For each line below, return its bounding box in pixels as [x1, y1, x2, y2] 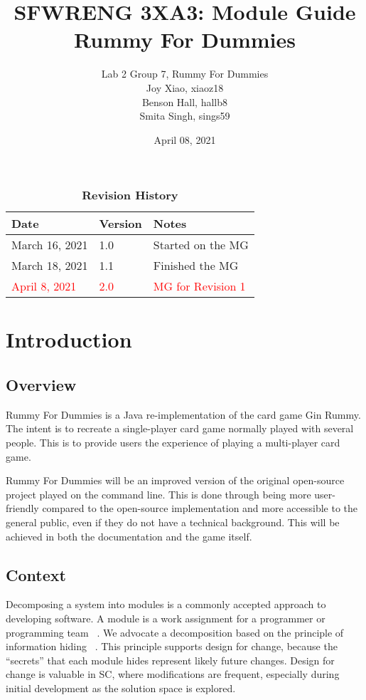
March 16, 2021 [11, 236, 88, 254]
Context [6, 563, 66, 585]
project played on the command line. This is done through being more [6, 486, 311, 501]
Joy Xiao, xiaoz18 [146, 80, 224, 95]
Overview [6, 374, 77, 396]
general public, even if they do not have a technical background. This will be [6, 515, 340, 530]
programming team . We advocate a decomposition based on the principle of [6, 625, 344, 639]
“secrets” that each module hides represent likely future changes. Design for [6, 652, 335, 667]
